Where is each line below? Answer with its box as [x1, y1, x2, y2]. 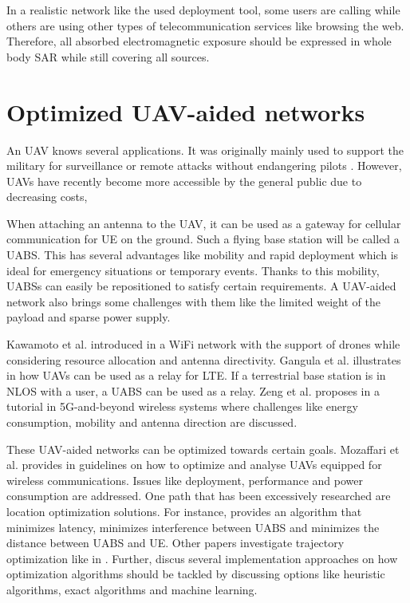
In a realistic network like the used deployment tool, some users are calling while [6, 2, 400, 18]
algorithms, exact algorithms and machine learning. [6, 581, 258, 597]
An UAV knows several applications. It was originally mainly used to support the [6, 141, 404, 158]
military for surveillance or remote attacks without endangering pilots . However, [6, 157, 402, 174]
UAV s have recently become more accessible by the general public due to [6, 172, 362, 189]
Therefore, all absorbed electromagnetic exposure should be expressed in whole [6, 33, 392, 49]
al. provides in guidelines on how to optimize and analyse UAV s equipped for [6, 456, 382, 473]
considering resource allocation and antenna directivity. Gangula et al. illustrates [6, 351, 401, 368]
